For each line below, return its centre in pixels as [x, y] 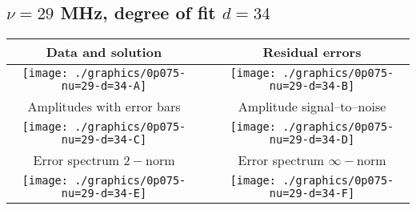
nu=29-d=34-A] [104, 86]
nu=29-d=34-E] [104, 194]
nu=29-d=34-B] [312, 86]
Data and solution [104, 52]
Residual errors [312, 52]
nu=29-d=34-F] [312, 194]
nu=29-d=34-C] [104, 140]
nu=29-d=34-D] [312, 140]
